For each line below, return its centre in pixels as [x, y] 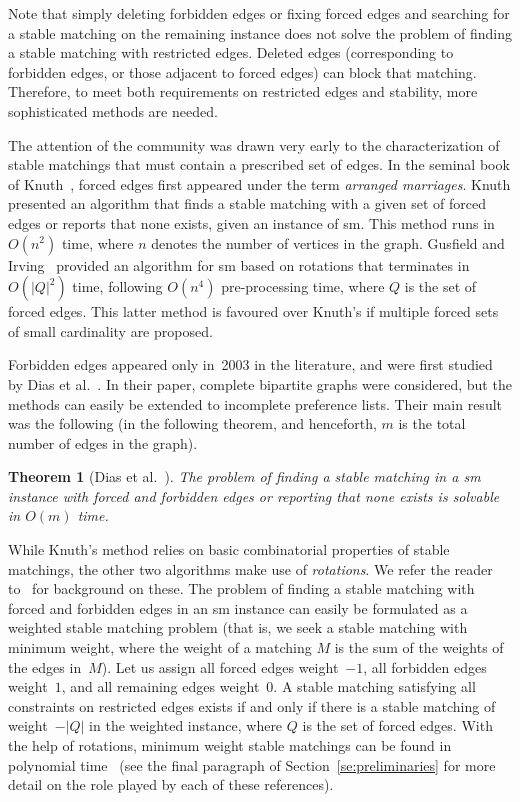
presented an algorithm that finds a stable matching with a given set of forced [247, 203]
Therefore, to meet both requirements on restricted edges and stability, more [243, 91]
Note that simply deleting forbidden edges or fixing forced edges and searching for [259, 13]
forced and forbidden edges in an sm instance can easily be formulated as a [238, 607]
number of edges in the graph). [103, 442]
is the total [432, 423]
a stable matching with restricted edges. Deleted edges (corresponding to [231, 52]
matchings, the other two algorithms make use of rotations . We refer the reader [250, 568]
